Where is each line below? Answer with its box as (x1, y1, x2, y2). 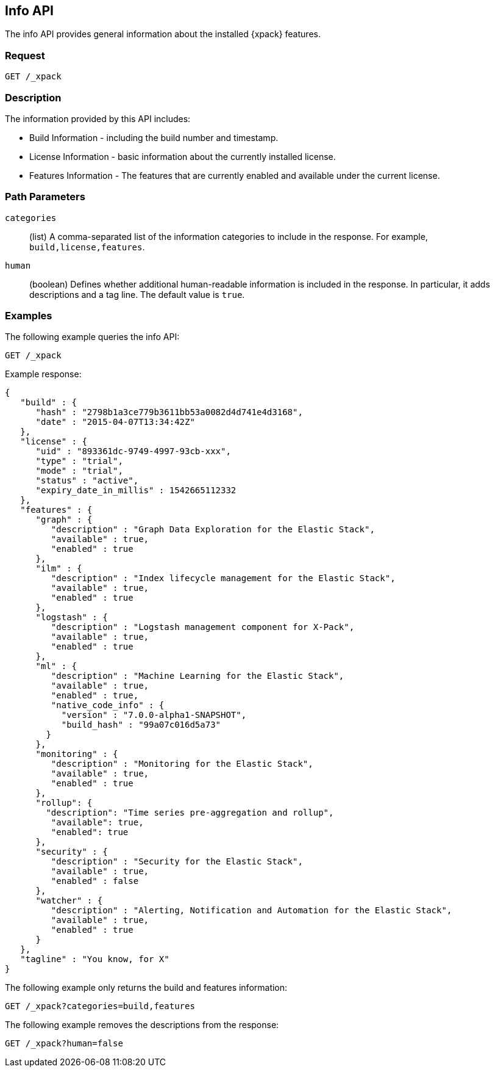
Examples (5, 310, 52, 322)
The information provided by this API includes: (5, 113, 191, 124)
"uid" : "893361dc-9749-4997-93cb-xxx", (35, 446, 231, 457)
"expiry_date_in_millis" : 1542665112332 (35, 485, 237, 496)
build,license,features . (29, 241, 145, 252)
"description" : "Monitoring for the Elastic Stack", (51, 759, 313, 769)
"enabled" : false (51, 876, 139, 886)
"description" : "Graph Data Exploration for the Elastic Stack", (51, 524, 375, 535)
